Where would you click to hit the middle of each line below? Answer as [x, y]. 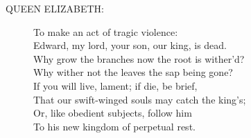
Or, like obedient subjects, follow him [113, 113]
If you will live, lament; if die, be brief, [115, 85]
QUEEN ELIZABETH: [55, 8]
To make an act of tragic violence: [106, 31]
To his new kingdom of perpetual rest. [114, 126]
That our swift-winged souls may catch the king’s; [140, 99]
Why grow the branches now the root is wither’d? [139, 58]
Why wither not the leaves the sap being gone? [133, 72]
